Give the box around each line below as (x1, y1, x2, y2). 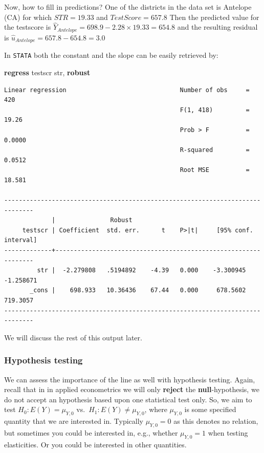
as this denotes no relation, (173, 416, 258, 426)
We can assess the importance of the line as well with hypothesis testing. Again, (4, 374, 255, 384)
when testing (208, 427, 248, 438)
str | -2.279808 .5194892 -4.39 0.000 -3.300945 (37, 267, 246, 274)
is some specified (184, 404, 236, 415)
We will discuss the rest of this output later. (4, 332, 142, 342)
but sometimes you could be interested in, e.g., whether (4, 427, 178, 438)
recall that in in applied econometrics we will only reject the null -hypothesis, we (4, 384, 259, 395)
